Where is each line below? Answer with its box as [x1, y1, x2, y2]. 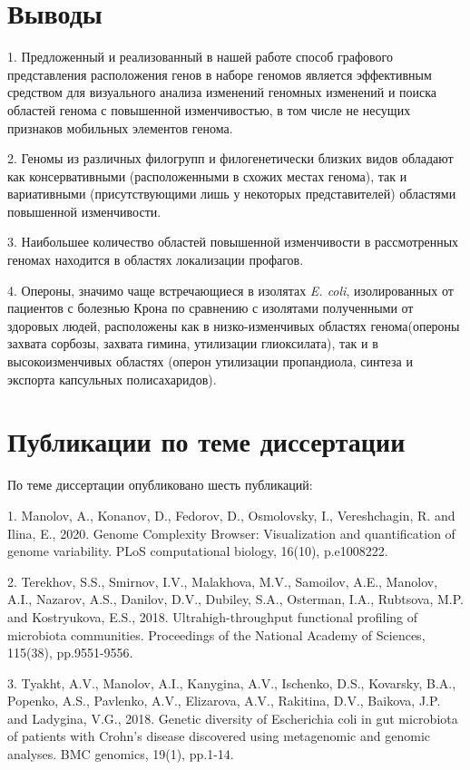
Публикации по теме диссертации [7, 423, 406, 460]
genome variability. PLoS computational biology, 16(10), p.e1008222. [7, 541, 388, 560]
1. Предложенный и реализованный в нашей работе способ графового [7, 47, 393, 66]
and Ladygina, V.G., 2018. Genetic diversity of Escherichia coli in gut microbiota [7, 708, 458, 727]
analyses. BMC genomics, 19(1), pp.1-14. [7, 745, 234, 764]
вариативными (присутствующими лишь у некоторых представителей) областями [7, 184, 456, 203]
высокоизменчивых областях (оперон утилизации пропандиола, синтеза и [7, 352, 413, 371]
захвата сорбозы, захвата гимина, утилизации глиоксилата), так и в [7, 334, 378, 353]
